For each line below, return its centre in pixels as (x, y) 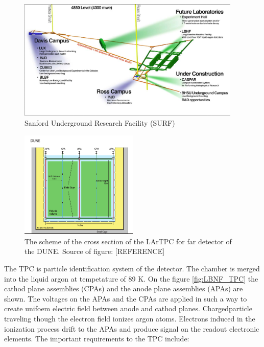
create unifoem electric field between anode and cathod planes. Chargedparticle (128, 308)
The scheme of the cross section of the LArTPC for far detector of (128, 241)
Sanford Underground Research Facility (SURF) (100, 122)
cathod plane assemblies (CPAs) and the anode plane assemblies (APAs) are (124, 288)
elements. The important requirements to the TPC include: (97, 339)
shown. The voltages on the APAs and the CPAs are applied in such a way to (126, 298)
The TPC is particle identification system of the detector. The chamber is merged (132, 268)
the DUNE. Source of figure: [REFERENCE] (95, 251)
